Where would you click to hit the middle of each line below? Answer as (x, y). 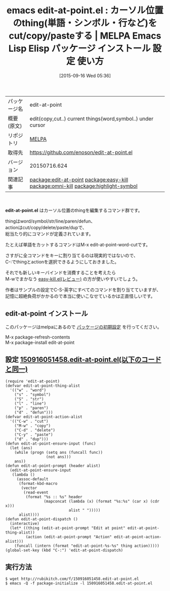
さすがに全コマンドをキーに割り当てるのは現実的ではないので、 (72, 255)
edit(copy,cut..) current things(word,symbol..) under (91, 118)
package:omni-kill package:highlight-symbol (83, 186)
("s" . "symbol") (33, 394)
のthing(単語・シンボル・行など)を (85, 23)
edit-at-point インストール (47, 314)
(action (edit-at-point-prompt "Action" (69, 537)
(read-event (36, 492)
